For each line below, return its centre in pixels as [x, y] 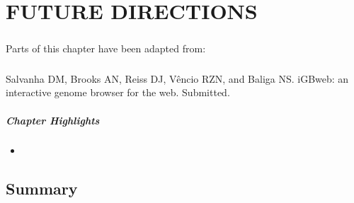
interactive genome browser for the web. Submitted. [118, 92]
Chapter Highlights [53, 120]
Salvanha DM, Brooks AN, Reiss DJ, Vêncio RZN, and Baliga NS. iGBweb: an [177, 78]
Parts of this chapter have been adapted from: [106, 48]
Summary [42, 188]
